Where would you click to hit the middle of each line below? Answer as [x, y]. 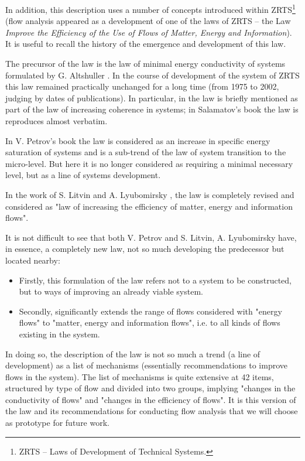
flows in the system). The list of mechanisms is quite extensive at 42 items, [140, 376]
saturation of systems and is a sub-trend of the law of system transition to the [146, 152]
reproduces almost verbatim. [56, 121]
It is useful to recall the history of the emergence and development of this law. [146, 44]
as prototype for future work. [57, 423]
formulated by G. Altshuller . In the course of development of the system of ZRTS [152, 75]
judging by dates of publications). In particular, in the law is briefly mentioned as [152, 98]
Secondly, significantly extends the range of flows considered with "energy [150, 311]
